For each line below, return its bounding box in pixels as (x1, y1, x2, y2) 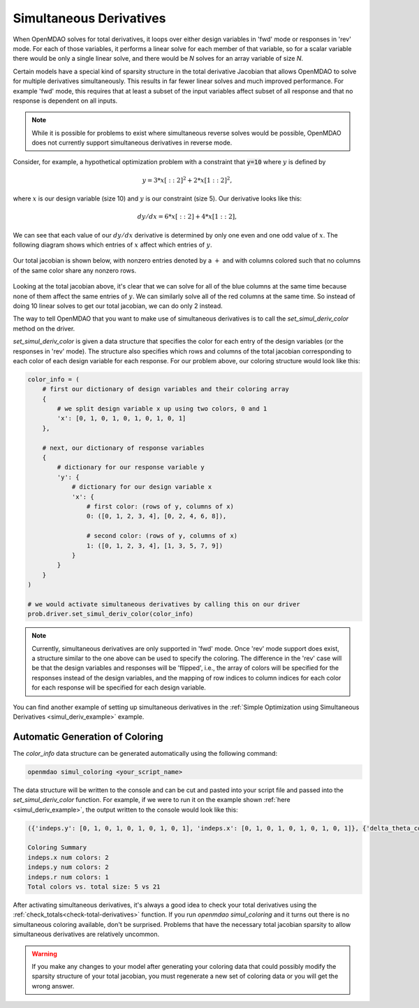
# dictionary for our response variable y (57, 463, 205, 472)
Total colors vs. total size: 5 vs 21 (27, 882, 161, 891)
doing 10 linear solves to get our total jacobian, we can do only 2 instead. (13, 301, 223, 310)
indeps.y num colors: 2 (27, 863, 110, 871)
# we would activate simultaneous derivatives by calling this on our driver (27, 600, 300, 608)
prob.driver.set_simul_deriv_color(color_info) (27, 610, 193, 618)
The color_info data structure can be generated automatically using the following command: (13, 749, 278, 757)
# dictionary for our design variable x (71, 483, 212, 491)
